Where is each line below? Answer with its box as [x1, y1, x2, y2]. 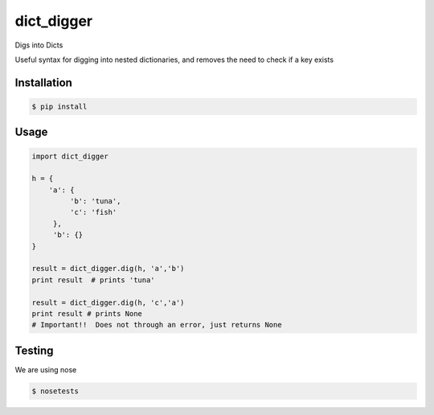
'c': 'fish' [69, 207, 117, 217]
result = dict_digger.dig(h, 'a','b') [31, 264, 185, 273]
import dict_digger [31, 151, 108, 161]
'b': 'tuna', [69, 197, 121, 206]
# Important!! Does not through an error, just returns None [31, 320, 282, 330]
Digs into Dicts [14, 40, 63, 50]
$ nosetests [31, 386, 80, 396]
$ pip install [31, 101, 88, 111]
